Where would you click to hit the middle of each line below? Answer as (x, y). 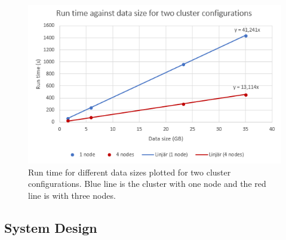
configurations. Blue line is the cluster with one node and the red (147, 184)
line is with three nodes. (72, 195)
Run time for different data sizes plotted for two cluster (130, 172)
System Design (51, 227)
